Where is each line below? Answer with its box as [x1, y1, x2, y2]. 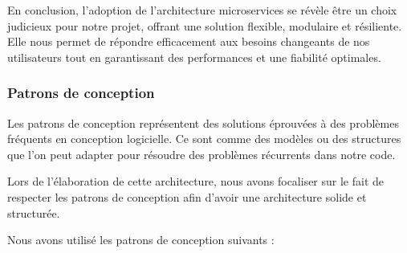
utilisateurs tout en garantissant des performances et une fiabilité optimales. [7, 48, 381, 65]
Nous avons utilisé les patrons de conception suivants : [7, 231, 275, 248]
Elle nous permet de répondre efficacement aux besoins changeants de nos [7, 33, 370, 50]
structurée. [7, 204, 60, 221]
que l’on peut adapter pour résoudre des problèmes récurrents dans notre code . [7, 145, 396, 162]
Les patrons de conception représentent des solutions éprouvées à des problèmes [7, 114, 399, 131]
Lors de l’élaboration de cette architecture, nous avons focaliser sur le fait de [7, 173, 385, 190]
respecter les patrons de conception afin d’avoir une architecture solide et [7, 188, 367, 205]
